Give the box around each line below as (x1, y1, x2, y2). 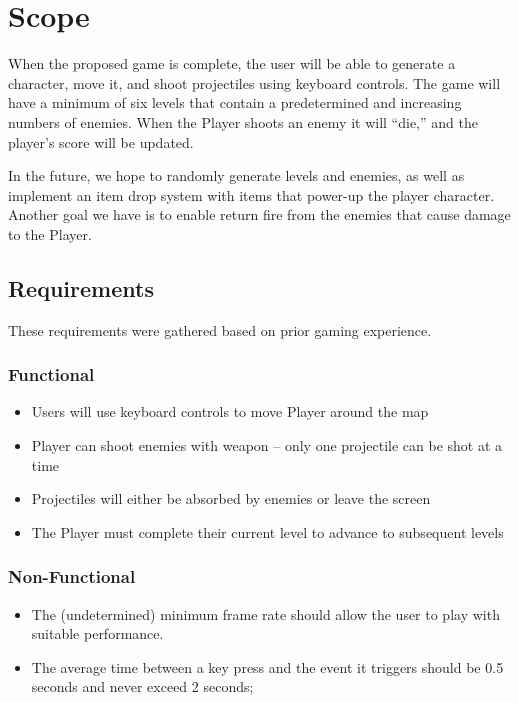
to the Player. (8, 223, 92, 244)
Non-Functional (8, 564, 136, 589)
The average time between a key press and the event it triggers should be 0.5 (31, 656, 504, 677)
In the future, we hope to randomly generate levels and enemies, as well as (8, 165, 465, 186)
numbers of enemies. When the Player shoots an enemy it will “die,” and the (8, 111, 478, 132)
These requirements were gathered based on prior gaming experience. (8, 319, 432, 340)
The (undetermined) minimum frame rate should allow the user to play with (31, 603, 500, 624)
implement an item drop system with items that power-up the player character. (8, 184, 495, 205)
